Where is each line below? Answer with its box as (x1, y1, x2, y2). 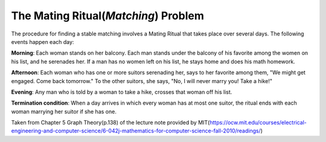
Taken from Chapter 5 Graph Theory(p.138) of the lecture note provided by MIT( (11, 119, 210, 126)
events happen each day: (11, 38, 74, 45)
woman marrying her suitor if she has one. (11, 108, 117, 115)
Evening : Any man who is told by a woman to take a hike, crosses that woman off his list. (11, 88, 232, 96)
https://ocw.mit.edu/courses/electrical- (209, 119, 307, 126)
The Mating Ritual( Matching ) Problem (11, 9, 205, 22)
